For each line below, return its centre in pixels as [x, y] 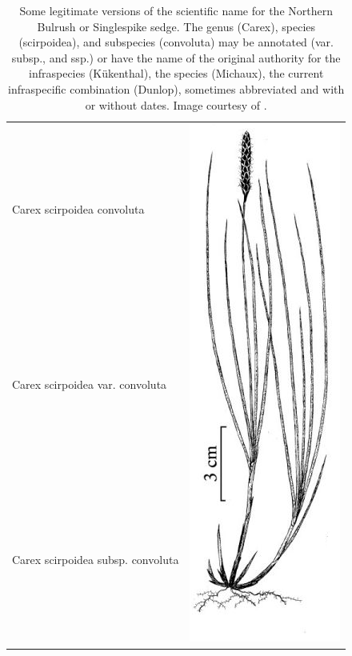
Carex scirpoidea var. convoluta [90, 384]
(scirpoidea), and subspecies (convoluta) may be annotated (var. [176, 42]
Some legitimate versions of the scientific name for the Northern [176, 10]
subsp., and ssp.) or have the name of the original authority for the [176, 57]
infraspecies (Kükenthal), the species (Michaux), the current [176, 73]
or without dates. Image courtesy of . [176, 104]
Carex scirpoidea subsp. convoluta [96, 559]
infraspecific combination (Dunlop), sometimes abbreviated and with [176, 88]
